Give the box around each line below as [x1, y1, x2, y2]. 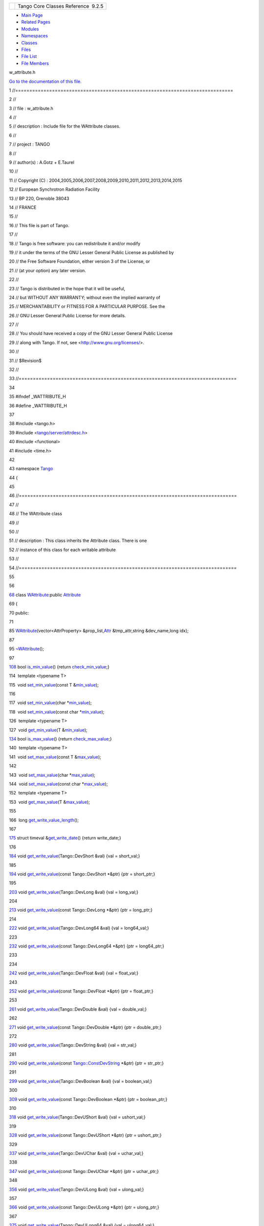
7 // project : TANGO [9, 141, 50, 147]
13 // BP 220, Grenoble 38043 [9, 195, 69, 201]
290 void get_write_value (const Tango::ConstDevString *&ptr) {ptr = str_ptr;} [9, 1060, 164, 1066]
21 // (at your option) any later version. [9, 267, 87, 273]
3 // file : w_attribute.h [9, 105, 54, 111]
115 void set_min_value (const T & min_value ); [9, 682, 99, 688]
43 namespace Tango [9, 466, 53, 472]
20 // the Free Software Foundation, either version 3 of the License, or [9, 258, 150, 264]
